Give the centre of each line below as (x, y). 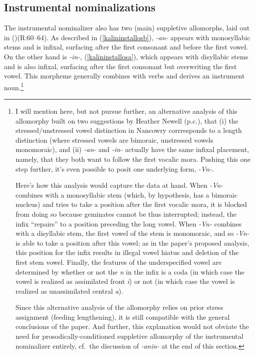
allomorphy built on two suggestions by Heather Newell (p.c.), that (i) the (127, 120)
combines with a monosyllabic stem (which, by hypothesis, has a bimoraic (127, 194)
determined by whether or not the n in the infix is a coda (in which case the (130, 271)
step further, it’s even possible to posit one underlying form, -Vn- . (115, 168)
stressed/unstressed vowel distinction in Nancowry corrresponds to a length (129, 130)
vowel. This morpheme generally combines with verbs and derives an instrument (124, 76)
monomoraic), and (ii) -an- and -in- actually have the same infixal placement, (132, 149)
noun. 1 (14, 86)
